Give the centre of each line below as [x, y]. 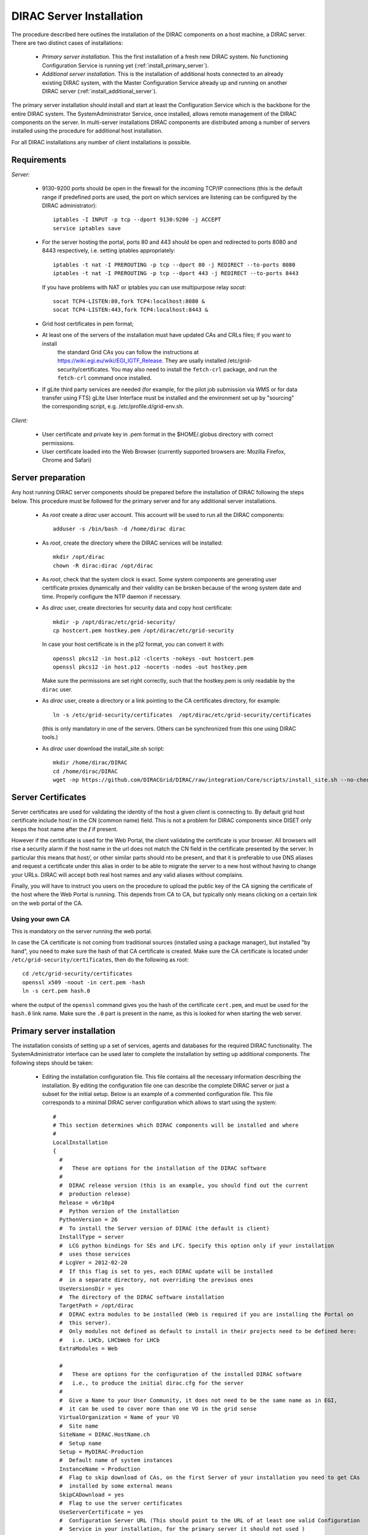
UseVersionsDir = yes [92, 1288]
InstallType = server [92, 1237]
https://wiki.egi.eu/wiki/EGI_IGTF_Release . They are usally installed [142, 361]
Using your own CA [40, 919]
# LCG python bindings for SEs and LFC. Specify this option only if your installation [197, 1245]
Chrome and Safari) [67, 460]
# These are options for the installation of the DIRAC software [163, 1168]
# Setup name [80, 1443]
